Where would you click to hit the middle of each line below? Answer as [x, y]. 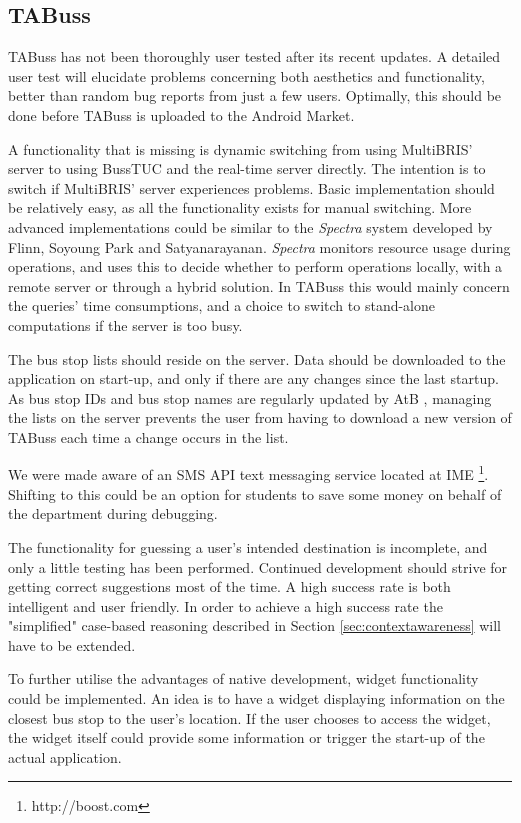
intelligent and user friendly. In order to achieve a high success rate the [225, 605]
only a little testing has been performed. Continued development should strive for [258, 566]
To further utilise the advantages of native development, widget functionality [243, 678]
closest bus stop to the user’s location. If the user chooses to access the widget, [249, 717]
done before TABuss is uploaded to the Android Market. [181, 114]
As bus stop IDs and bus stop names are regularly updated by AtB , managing [250, 397]
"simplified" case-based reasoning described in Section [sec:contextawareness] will [255, 625]
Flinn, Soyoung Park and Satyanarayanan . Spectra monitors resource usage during [259, 246]
